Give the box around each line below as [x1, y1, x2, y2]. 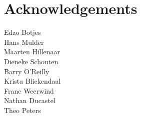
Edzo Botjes [4, 27, 41, 37]
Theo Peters [4, 105, 41, 115]
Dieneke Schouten [4, 56, 58, 66]
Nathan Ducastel [4, 95, 55, 106]
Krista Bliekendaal [4, 76, 61, 86]
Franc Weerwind [4, 85, 54, 96]
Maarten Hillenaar [4, 46, 60, 57]
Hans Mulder [4, 36, 44, 47]
